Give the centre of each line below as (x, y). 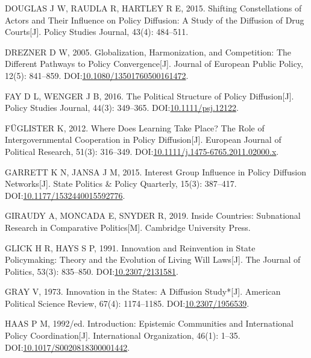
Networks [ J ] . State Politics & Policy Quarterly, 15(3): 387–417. (121, 184)
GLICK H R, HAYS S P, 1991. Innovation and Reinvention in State (130, 247)
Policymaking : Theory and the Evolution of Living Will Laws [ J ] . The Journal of (153, 259)
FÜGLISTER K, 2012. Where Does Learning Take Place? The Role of (135, 127)
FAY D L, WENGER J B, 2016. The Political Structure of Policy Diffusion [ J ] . (149, 96)
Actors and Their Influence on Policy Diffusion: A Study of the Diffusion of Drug (155, 20)
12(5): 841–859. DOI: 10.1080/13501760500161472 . (97, 75)
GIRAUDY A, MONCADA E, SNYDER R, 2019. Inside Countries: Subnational (153, 215)
